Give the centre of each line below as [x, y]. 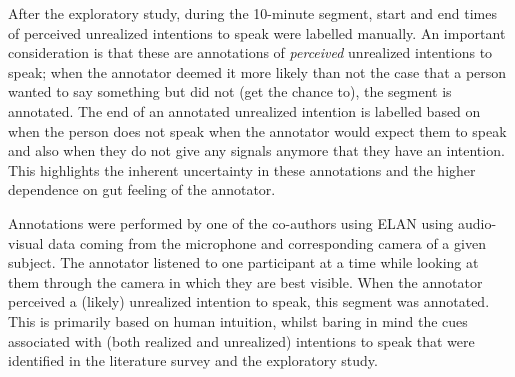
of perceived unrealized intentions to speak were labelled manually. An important [257, 32]
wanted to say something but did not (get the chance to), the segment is [230, 91]
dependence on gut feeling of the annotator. [142, 189]
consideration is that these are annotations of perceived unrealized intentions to [250, 52]
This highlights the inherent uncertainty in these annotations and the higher [242, 169]
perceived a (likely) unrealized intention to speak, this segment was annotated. [249, 301]
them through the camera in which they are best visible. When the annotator [245, 281]
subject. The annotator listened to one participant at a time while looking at [243, 262]
